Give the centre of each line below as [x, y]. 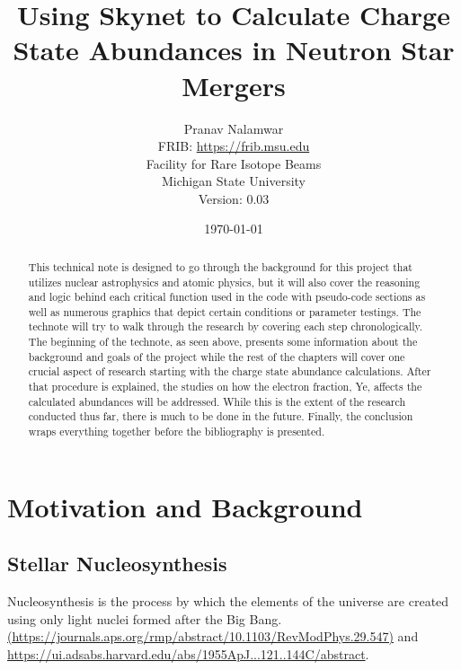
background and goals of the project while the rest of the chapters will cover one [217, 356]
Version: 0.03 [234, 198]
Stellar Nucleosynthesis [117, 564]
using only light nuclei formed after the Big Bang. [145, 618]
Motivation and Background [185, 506]
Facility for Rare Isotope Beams [234, 163]
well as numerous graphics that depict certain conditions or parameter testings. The [225, 311]
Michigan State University [234, 181]
